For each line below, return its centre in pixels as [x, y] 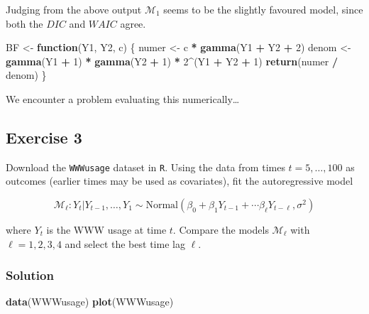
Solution [30, 275]
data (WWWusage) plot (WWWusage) [90, 302]
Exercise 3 [44, 137]
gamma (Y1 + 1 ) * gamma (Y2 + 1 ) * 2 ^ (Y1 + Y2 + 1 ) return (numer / [172, 61]
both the [24, 23]
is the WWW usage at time [106, 230]
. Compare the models [221, 230]
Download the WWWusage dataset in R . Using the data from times [145, 167]
